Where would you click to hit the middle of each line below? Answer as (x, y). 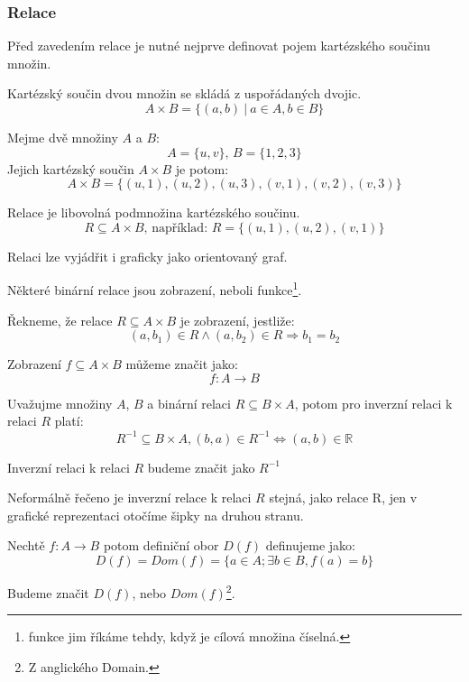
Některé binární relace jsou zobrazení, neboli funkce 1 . (155, 289)
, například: (176, 228)
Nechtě (26, 545)
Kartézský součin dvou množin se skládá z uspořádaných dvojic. (184, 93)
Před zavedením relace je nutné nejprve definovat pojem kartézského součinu (219, 46)
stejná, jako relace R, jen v (343, 498)
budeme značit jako (201, 467)
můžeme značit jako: (182, 364)
